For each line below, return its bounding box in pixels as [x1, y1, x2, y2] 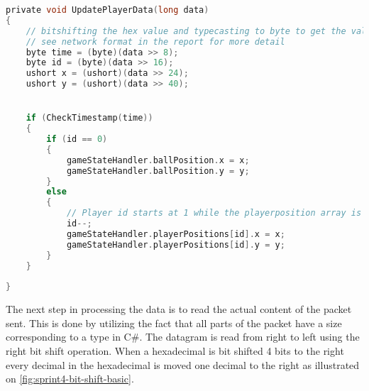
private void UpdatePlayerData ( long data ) [6, 5, 209, 15]
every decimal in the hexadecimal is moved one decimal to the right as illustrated [6, 357, 360, 372]
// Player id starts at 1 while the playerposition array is [66, 208, 362, 219]
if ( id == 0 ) [46, 134, 108, 145]
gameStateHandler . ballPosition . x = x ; [66, 155, 250, 165]
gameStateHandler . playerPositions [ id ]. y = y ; [66, 239, 285, 250]
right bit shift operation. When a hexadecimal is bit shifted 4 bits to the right [6, 343, 344, 358]
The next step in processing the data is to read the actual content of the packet [6, 302, 352, 316]
